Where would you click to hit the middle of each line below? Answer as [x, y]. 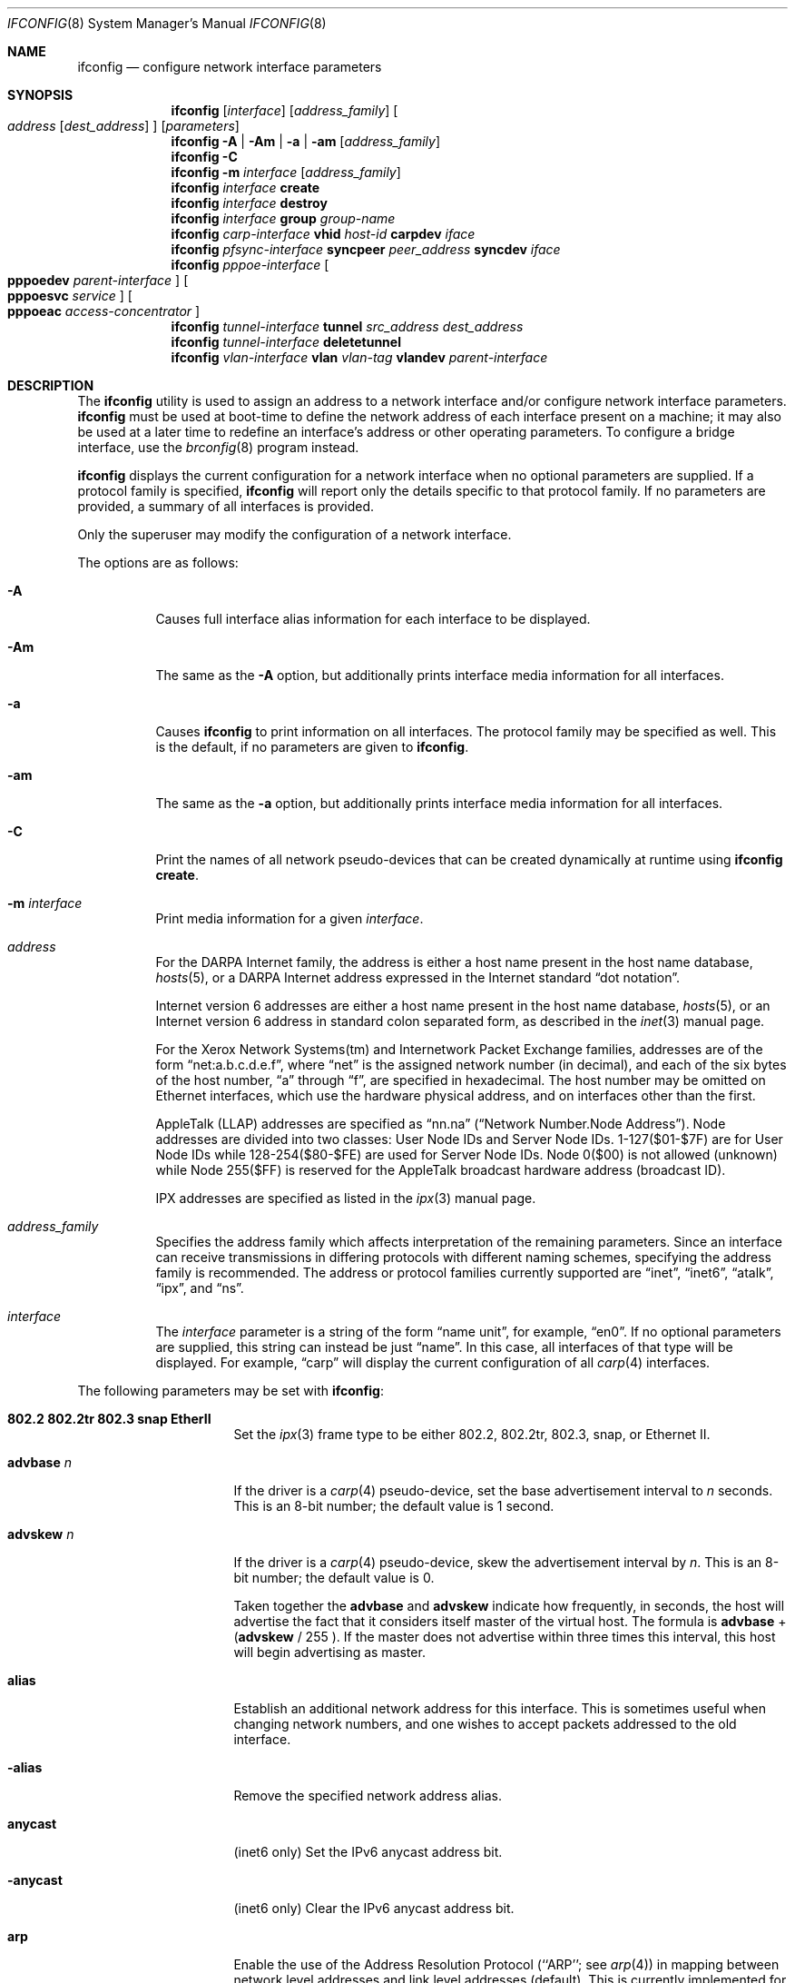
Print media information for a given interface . [290, 918]
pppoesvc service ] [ [70, 296]
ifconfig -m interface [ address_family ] [286, 172]
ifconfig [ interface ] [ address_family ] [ [285, 110]
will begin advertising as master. [329, 1652]
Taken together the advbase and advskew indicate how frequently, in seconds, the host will [509, 1606]
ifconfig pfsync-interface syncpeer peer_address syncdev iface [366, 249]
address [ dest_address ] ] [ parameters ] [123, 126]
